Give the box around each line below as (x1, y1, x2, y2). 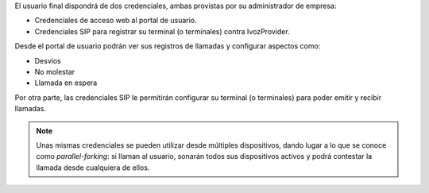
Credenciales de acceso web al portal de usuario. (34, 16, 198, 25)
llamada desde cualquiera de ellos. (36, 163, 150, 172)
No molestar (34, 67, 75, 76)
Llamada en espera (34, 78, 98, 87)
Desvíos (34, 56, 61, 65)
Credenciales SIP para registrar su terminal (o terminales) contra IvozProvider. (34, 26, 290, 36)
